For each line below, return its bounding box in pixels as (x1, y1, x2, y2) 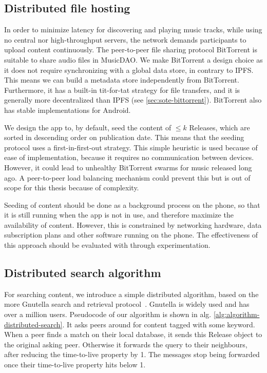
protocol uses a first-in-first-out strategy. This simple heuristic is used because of (4, 142, 258, 152)
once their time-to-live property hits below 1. (4, 359, 146, 370)
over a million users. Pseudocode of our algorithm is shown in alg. (4, 309, 212, 320)
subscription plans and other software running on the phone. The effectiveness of (4, 229, 258, 240)
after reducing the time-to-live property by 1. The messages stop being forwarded (4, 349, 260, 360)
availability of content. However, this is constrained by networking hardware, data (4, 219, 262, 230)
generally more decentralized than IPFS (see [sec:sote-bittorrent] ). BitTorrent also (4, 94, 262, 105)
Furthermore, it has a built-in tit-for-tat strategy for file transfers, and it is (4, 84, 240, 95)
